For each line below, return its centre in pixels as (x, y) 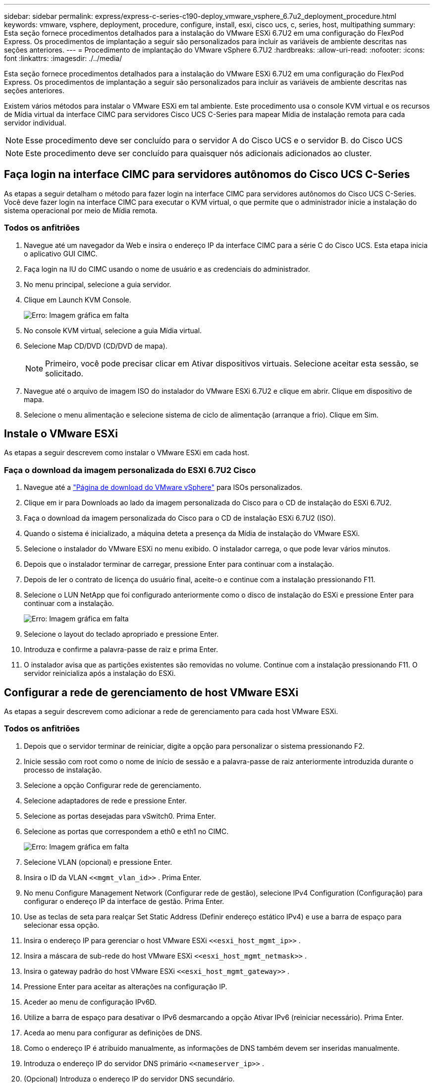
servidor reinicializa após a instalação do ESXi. (100, 673)
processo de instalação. (63, 770)
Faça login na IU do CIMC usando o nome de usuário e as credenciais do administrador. (167, 269)
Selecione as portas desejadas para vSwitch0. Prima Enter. (120, 816)
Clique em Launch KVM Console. (78, 300)
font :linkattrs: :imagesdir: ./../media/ (63, 58)
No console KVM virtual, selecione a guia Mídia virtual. (113, 330)
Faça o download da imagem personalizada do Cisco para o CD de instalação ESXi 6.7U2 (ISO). (180, 518)
